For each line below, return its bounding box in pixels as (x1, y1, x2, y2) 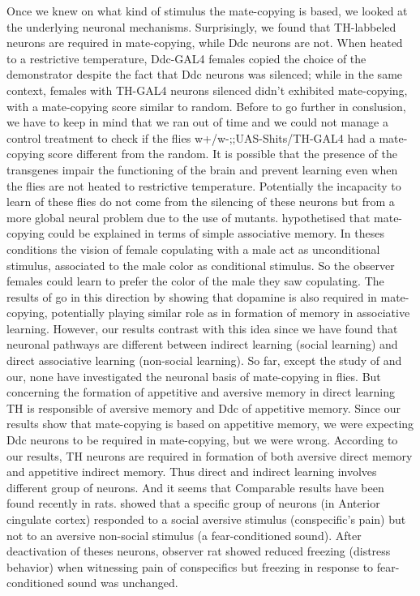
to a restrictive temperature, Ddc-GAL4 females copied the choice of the (6, 49, 366, 66)
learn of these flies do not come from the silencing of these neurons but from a (6, 193, 395, 210)
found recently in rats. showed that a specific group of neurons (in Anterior (6, 495, 380, 512)
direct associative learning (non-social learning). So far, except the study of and (6, 352, 402, 369)
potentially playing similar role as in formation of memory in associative (51, 304, 410, 321)
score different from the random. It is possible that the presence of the (48, 145, 397, 162)
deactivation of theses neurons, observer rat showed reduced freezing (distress (6, 542, 391, 560)
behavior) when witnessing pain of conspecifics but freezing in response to (6, 558, 374, 575)
